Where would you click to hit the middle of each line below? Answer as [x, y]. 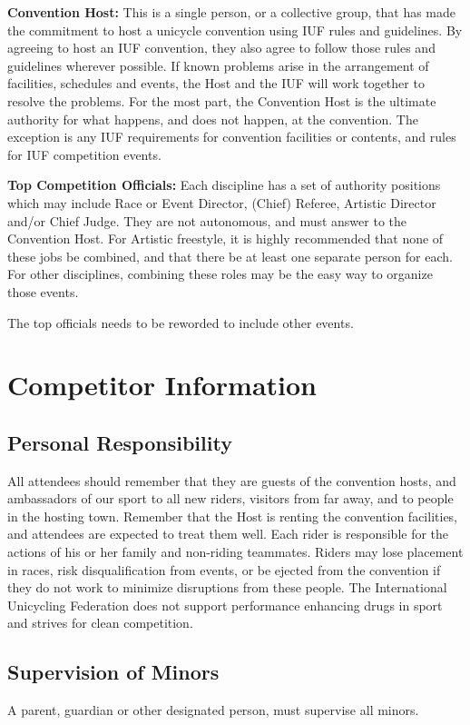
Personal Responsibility [120, 442]
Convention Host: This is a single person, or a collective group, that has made [232, 12]
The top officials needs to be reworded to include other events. [181, 322]
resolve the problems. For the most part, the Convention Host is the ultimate [222, 100]
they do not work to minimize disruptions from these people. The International [227, 587]
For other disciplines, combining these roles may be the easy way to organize [220, 274]
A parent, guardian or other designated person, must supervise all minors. [213, 710]
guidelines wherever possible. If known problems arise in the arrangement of [218, 65]
